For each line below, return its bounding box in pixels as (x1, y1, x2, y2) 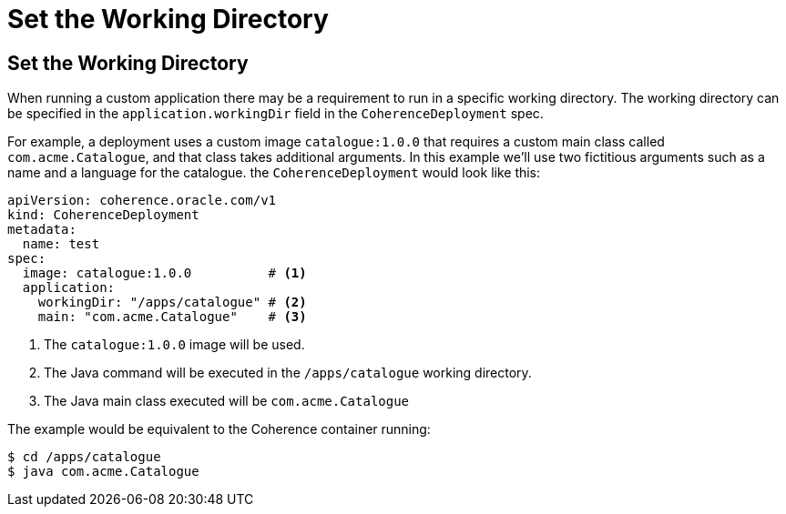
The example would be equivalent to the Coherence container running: (7, 421, 431, 438)
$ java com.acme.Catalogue (7, 464, 199, 479)
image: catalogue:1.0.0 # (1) (22, 266, 307, 281)
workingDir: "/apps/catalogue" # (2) (37, 295, 307, 310)
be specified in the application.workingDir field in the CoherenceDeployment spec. (7, 106, 544, 122)
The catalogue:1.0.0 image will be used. (44, 337, 305, 353)
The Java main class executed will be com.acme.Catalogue (44, 393, 410, 409)
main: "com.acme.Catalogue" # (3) (37, 309, 307, 325)
